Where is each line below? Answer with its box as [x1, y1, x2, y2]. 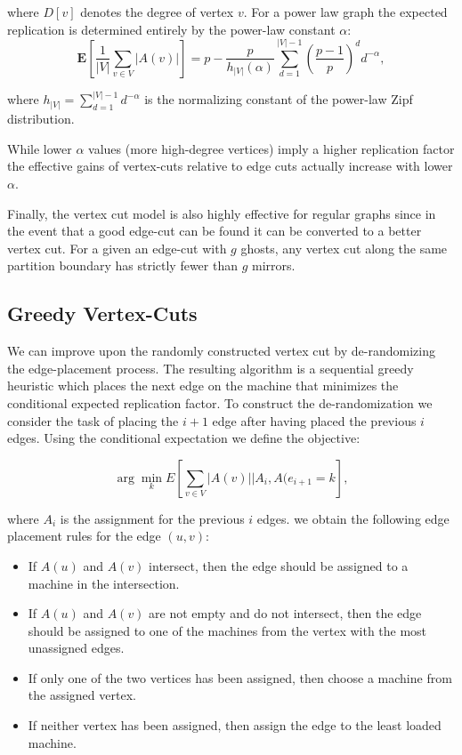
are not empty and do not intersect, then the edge [149, 604, 422, 622]
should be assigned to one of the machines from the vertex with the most [28, 621, 427, 639]
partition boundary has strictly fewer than [7, 256, 238, 275]
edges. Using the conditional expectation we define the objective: [7, 429, 361, 447]
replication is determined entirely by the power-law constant [7, 20, 336, 38]
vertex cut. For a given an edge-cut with [7, 238, 227, 257]
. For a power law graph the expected [243, 3, 448, 20]
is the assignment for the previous [60, 509, 245, 527]
